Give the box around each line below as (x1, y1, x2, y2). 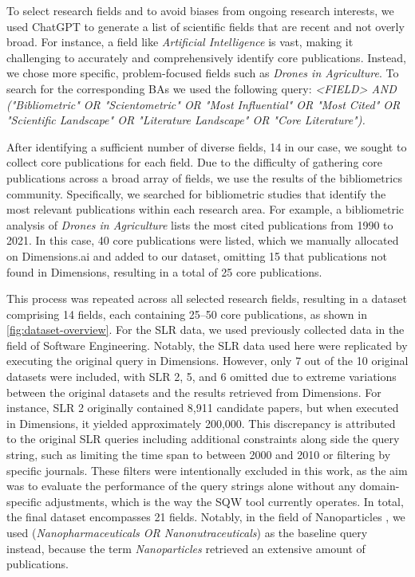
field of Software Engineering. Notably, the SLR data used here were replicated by (6, 336, 408, 353)
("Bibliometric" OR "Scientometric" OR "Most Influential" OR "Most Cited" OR (6, 96, 401, 112)
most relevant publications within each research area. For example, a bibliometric (6, 201, 405, 218)
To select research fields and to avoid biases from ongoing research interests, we (6, 2, 394, 18)
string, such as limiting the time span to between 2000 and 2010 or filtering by (6, 446, 391, 463)
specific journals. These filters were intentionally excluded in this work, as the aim (6, 461, 408, 478)
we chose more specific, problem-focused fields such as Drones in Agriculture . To (6, 65, 399, 81)
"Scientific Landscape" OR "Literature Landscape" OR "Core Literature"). (6, 112, 366, 128)
